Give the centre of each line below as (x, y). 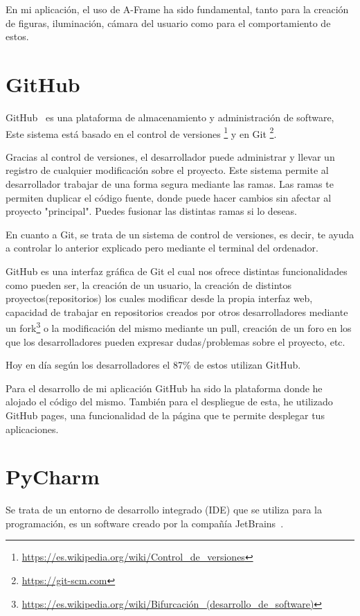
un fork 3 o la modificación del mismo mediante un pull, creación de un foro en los (179, 327)
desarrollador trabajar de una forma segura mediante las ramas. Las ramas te (170, 183)
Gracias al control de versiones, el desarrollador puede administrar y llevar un (170, 156)
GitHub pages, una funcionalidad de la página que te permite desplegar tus (165, 415)
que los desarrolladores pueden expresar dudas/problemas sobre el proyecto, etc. (175, 341)
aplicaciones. (32, 429)
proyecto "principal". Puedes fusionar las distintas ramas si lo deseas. (152, 211)
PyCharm (53, 476)
